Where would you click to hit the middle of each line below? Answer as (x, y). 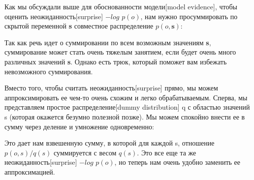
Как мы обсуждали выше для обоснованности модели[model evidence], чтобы (121, 6)
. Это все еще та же (167, 152)
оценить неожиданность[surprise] (54, 16)
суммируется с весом (85, 152)
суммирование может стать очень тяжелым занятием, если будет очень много (120, 52)
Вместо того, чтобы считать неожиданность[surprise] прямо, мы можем (111, 88)
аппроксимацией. (30, 171)
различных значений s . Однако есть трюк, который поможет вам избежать (116, 61)
